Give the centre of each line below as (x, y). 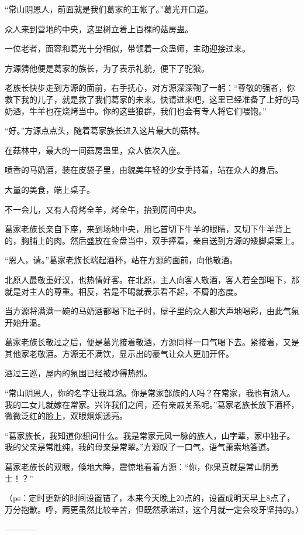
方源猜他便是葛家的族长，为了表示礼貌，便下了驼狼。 (107, 68)
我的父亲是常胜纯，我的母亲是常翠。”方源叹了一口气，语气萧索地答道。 (140, 447)
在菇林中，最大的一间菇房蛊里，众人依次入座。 (95, 150)
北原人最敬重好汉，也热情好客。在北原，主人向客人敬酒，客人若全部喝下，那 (152, 279)
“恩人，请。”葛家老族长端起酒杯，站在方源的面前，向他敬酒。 (121, 260)
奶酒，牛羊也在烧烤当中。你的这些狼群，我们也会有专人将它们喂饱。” (136, 110)
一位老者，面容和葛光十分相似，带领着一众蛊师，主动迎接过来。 (127, 48)
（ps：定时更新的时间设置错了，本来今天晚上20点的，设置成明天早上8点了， (150, 498)
